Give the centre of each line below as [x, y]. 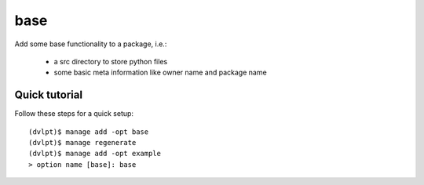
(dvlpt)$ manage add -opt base [89, 132]
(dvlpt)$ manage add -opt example [95, 154]
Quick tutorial [48, 95]
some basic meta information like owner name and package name [160, 73]
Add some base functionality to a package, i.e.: [91, 44]
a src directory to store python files [111, 61]
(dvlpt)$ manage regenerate [82, 143]
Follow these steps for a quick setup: [74, 114]
